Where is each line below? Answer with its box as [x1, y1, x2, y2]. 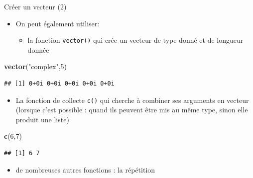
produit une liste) [15, 114, 69, 124]
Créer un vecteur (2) [4, 1, 67, 11]
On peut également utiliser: [15, 18, 100, 28]
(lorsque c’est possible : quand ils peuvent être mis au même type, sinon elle [15, 104, 248, 115]
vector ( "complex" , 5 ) [4, 61, 67, 72]
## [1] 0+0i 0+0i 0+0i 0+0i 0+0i [4, 80, 115, 88]
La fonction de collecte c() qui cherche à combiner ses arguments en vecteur [15, 94, 249, 105]
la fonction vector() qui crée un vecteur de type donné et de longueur [27, 35, 244, 45]
